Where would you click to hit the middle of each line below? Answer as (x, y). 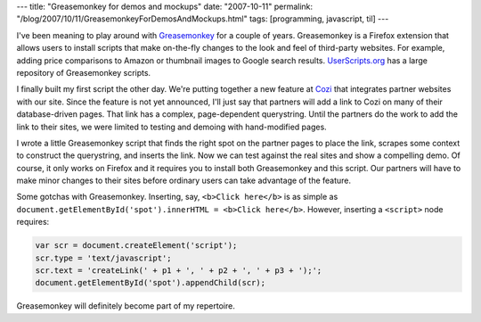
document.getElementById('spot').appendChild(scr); (151, 283)
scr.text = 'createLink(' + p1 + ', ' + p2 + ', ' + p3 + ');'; (179, 271)
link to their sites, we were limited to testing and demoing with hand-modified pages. (171, 127)
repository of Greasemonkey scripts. (84, 72)
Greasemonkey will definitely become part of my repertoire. (126, 306)
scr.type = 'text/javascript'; (104, 258)
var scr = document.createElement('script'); (136, 246)
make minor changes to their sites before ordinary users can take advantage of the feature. (184, 181)
